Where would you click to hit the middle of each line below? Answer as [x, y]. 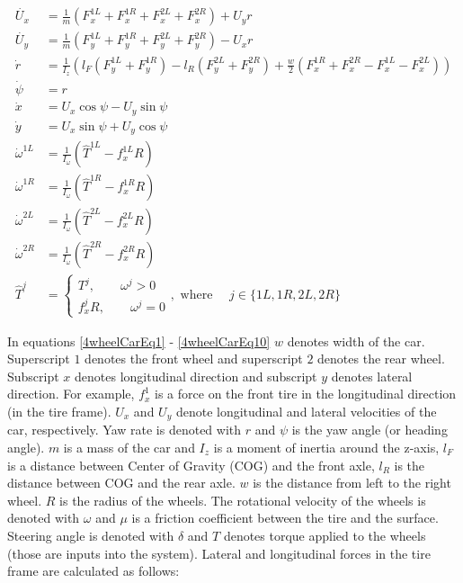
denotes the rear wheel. [381, 359]
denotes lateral [372, 376]
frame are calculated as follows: [93, 571]
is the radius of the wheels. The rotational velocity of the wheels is [243, 500]
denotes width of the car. [356, 341]
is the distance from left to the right [352, 483]
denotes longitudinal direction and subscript [196, 376]
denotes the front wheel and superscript [194, 359]
